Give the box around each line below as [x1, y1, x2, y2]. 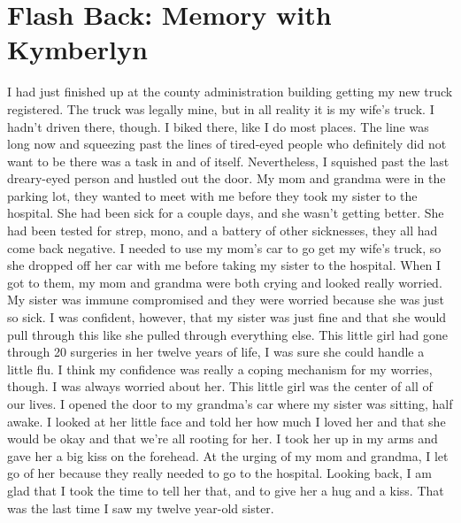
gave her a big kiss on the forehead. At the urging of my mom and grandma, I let [7, 446, 449, 465]
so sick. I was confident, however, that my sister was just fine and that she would [7, 308, 447, 327]
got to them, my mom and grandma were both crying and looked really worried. [7, 273, 442, 291]
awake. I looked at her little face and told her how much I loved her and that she [7, 411, 446, 430]
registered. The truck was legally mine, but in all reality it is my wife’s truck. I [7, 99, 434, 118]
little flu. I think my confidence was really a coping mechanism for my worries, [7, 359, 433, 378]
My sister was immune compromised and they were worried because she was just [7, 290, 444, 309]
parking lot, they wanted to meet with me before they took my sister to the [7, 186, 418, 204]
